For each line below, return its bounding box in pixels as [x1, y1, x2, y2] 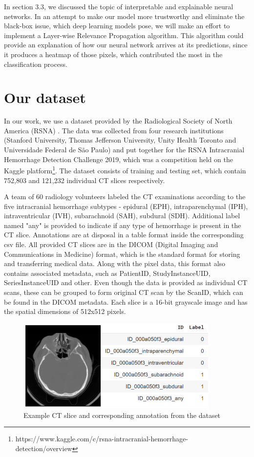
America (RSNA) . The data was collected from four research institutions [4, 125, 224, 135]
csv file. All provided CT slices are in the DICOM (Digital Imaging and [4, 239, 218, 249]
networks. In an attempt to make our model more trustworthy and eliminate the [4, 11, 245, 21]
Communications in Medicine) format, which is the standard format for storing [4, 249, 240, 259]
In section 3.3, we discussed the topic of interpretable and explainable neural [4, 1, 233, 11]
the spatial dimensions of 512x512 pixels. [4, 306, 126, 316]
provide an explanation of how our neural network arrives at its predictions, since [4, 40, 248, 50]
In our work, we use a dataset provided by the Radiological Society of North [4, 116, 233, 126]
